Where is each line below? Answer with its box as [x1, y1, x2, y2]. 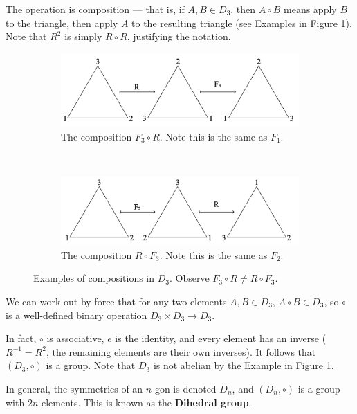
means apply [284, 2, 337, 16]
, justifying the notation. [127, 29, 231, 44]
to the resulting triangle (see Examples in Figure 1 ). [131, 15, 352, 30]
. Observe [170, 271, 210, 285]
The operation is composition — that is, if [6, 2, 185, 16]
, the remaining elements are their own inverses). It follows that [46, 344, 316, 359]
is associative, [46, 331, 104, 345]
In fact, [6, 331, 37, 345]
